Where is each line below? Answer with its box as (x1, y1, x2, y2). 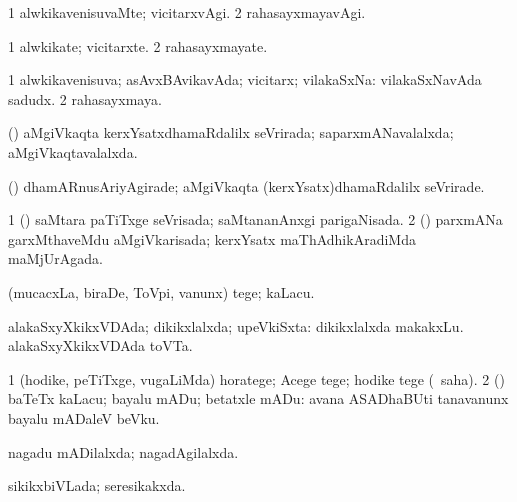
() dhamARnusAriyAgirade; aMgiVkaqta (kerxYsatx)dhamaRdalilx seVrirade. (8, 175, 485, 196)
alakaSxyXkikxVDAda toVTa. (8, 335, 193, 356)
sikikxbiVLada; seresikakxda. (8, 475, 186, 496)
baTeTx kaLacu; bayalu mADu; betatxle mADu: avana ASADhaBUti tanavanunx (8, 388, 509, 409)
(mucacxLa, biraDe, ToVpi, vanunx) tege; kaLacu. (8, 281, 315, 302)
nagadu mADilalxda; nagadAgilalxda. (8, 441, 239, 462)
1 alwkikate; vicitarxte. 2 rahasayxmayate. (8, 35, 268, 56)
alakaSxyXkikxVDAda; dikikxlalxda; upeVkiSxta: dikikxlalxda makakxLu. (8, 315, 464, 336)
